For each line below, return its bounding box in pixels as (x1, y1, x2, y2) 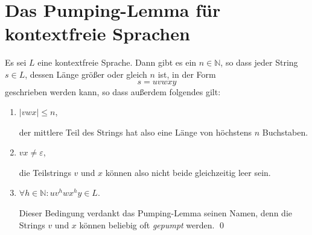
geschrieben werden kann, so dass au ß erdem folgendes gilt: (5, 85, 221, 98)
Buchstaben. (262, 125, 308, 138)
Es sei (5, 56, 27, 69)
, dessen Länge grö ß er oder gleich (25, 67, 147, 80)
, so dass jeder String (220, 56, 298, 69)
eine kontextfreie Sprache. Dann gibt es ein (37, 56, 197, 69)
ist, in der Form (158, 67, 216, 80)
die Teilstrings (19, 166, 71, 178)
